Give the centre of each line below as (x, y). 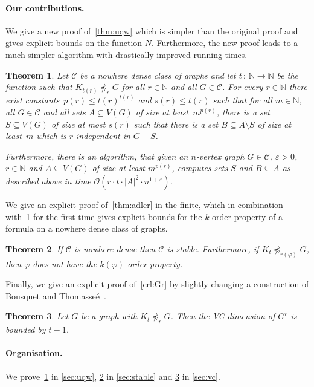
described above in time (48, 180)
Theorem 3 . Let (37, 316)
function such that (39, 87)
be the (288, 75)
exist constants (33, 100)
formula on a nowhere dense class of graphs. (87, 228)
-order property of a (246, 216)
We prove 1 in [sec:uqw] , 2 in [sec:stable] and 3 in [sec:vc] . (113, 376)
